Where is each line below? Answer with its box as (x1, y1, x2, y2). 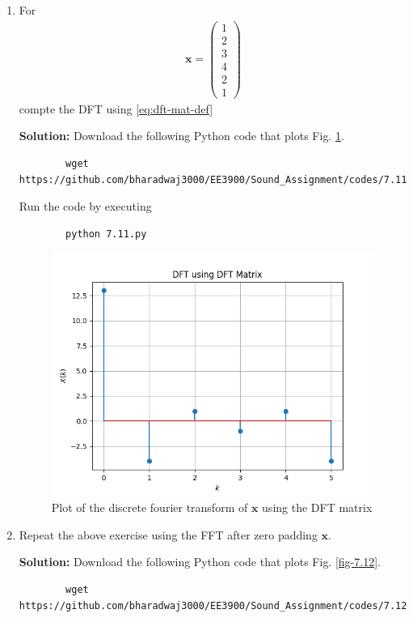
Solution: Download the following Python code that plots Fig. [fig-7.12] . (19, 553, 381, 570)
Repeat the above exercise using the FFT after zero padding (19, 526, 318, 543)
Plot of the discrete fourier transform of (51, 499, 248, 516)
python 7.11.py (65, 228, 147, 240)
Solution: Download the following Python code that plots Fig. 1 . (19, 127, 344, 144)
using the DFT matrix (262, 499, 373, 516)
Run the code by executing (19, 198, 152, 215)
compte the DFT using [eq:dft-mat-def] (19, 100, 213, 117)
